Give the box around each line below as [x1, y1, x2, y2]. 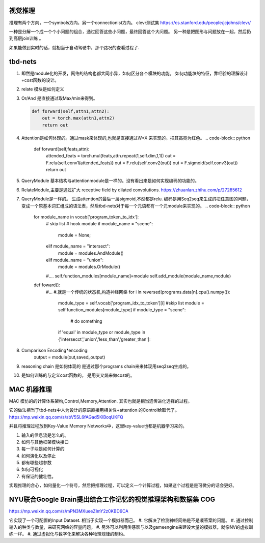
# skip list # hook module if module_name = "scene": [46, 221, 153, 227]
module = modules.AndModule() [58, 250, 124, 256]
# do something [70, 318, 103, 324]
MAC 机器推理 [9, 385, 52, 393]
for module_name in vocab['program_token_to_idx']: [33, 214, 139, 220]
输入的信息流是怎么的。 [21, 432, 69, 438]
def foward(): [33, 282, 60, 288]
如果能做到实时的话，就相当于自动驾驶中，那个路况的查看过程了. [9, 44, 140, 50]
